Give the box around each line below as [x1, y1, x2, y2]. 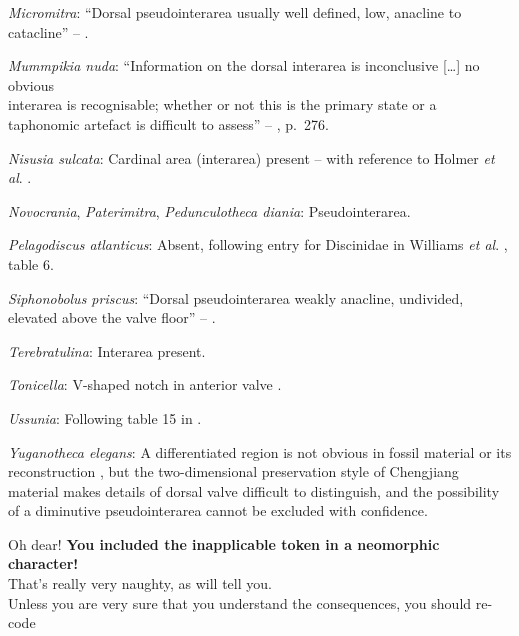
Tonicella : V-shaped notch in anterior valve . [8, 374, 282, 395]
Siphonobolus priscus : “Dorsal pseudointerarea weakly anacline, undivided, [8, 287, 464, 308]
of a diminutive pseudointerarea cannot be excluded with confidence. [8, 500, 428, 521]
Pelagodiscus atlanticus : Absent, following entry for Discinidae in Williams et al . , [8, 234, 508, 255]
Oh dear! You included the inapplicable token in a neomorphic [8, 533, 440, 554]
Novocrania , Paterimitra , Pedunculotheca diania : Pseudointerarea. [8, 200, 411, 221]
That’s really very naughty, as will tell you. [8, 573, 272, 594]
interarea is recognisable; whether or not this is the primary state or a [8, 94, 437, 115]
